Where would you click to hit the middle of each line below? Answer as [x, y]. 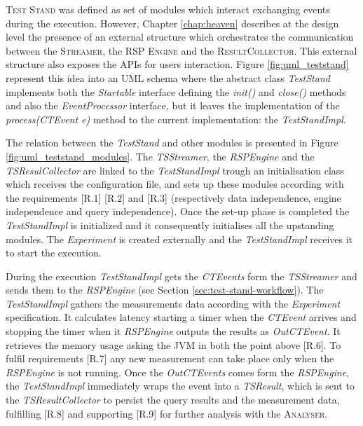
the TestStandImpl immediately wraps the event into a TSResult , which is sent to [180, 386]
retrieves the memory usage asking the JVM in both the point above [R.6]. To [173, 344]
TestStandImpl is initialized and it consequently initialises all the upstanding [170, 225]
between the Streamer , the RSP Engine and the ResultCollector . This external [181, 50]
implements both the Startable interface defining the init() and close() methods [176, 91]
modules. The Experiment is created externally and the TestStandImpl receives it [179, 239]
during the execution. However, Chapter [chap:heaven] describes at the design [172, 23]
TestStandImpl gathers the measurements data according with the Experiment [173, 303]
